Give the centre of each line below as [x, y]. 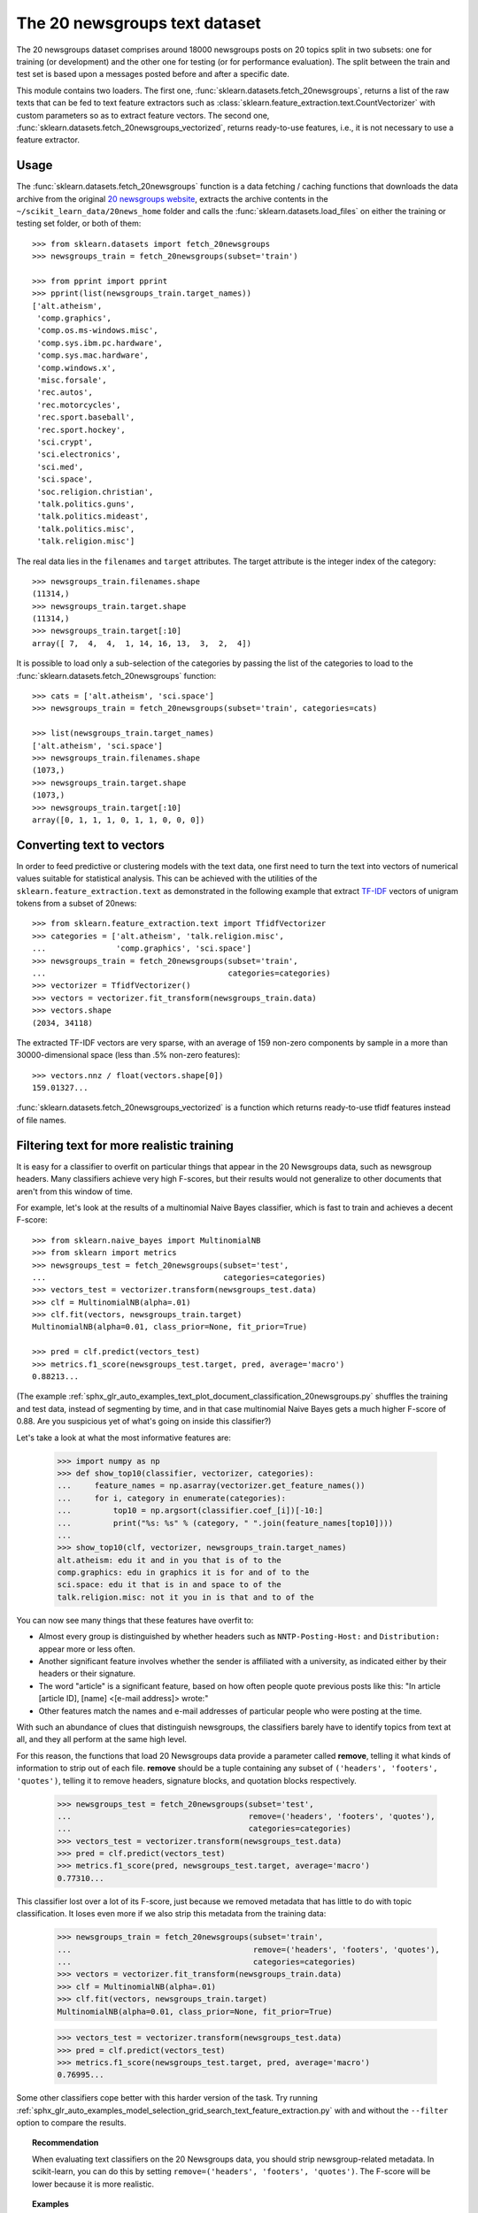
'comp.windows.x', [77, 368]
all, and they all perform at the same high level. [102, 1739]
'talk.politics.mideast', [93, 517]
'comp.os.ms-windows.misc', [97, 331]
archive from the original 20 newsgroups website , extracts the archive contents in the [172, 198]
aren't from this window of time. [74, 1191]
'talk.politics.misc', [86, 528]
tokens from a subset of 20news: [77, 904]
